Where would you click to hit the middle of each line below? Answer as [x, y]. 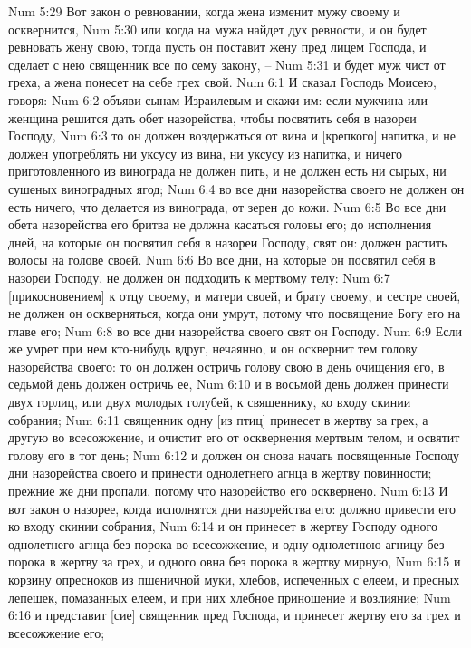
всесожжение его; [57, 632]
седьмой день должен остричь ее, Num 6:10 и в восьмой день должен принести [229, 384]
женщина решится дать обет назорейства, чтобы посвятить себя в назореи [212, 117]
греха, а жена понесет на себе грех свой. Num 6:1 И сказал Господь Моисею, [222, 82]
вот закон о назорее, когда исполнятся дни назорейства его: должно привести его [232, 508]
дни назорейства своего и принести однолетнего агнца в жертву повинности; [220, 473]
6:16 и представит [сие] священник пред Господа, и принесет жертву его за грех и [235, 615]
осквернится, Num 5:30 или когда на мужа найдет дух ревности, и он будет [217, 29]
